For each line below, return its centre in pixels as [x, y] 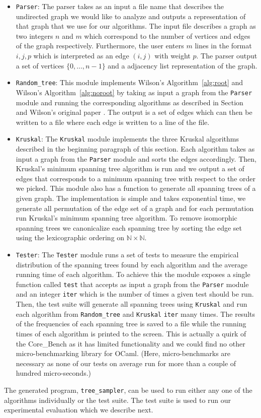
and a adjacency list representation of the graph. [183, 65]
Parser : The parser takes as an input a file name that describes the [120, 6]
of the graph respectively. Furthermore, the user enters [100, 46]
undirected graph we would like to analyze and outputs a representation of [131, 16]
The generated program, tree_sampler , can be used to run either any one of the [128, 390]
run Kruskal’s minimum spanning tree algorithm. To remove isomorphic [126, 218]
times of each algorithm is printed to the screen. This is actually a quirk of [131, 334]
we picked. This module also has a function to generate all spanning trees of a [136, 188]
